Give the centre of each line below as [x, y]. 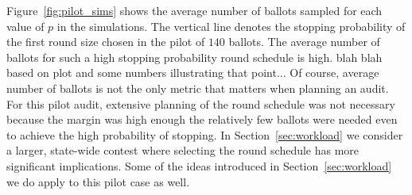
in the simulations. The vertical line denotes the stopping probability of [231, 26]
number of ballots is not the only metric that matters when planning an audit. [198, 88]
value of [25, 26]
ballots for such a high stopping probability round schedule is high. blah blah [194, 57]
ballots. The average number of [304, 42]
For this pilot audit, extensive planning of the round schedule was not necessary [201, 103]
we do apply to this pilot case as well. [98, 181]
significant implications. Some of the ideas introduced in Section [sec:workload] [199, 165]
